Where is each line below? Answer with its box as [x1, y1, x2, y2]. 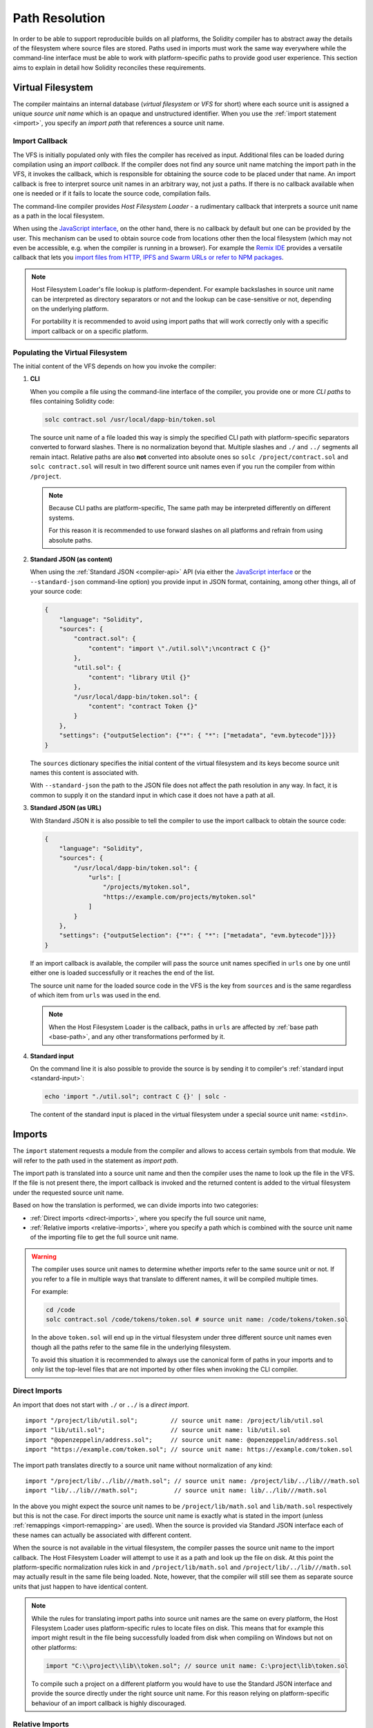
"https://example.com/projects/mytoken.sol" [102, 892, 256, 901]
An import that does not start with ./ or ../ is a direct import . [12, 1400, 189, 1409]
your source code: [30, 588, 82, 596]
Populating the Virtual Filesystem [12, 348, 128, 357]
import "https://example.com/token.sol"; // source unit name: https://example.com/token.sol [25, 1445, 353, 1454]
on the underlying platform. [31, 305, 109, 313]
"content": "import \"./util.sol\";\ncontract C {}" [88, 644, 271, 652]
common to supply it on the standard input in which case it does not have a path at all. [30, 791, 276, 799]
